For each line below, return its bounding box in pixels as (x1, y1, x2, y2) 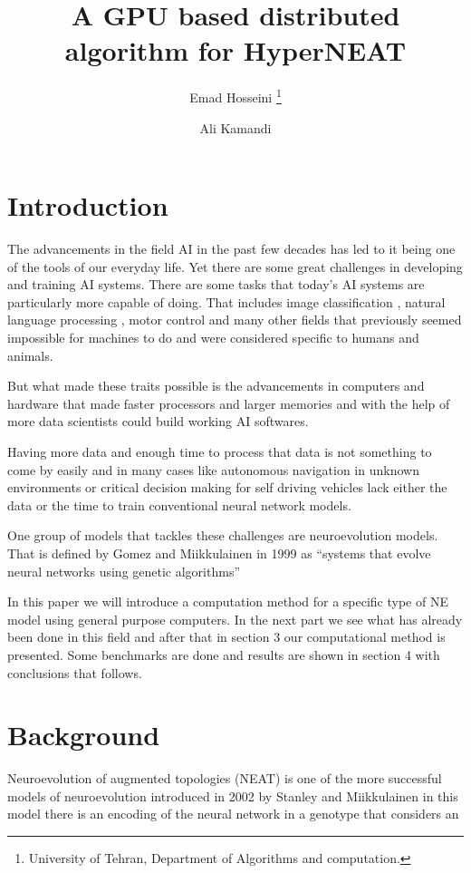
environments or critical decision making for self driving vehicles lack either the (7, 478, 447, 497)
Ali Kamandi (199, 118, 272, 137)
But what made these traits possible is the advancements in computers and (7, 376, 425, 395)
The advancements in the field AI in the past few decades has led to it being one (7, 239, 456, 258)
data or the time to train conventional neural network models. (7, 495, 351, 514)
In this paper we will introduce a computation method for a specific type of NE (7, 592, 448, 611)
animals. (7, 345, 53, 364)
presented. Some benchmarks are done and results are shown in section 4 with (7, 645, 440, 664)
